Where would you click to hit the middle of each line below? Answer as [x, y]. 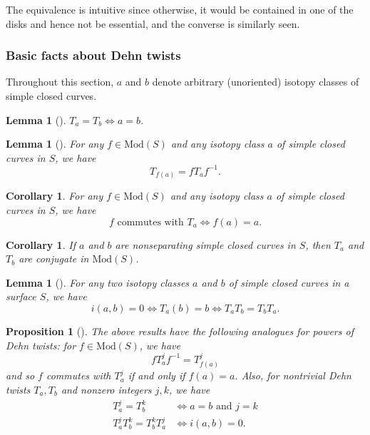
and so [20, 375]
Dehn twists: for [41, 345]
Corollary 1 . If [41, 244]
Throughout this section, [60, 82]
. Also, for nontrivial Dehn [293, 375]
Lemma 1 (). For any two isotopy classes [98, 282]
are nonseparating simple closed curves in [205, 244]
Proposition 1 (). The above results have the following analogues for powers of [180, 331]
